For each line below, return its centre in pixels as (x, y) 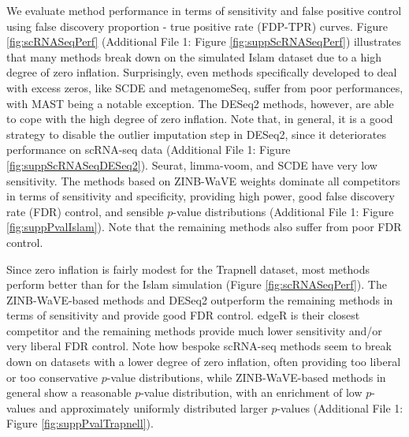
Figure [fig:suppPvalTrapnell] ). (80, 423)
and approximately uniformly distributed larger (153, 407)
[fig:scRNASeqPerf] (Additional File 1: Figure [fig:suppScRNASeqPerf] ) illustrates (204, 41)
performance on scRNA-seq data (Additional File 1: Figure (149, 149)
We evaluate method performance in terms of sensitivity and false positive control (204, 10)
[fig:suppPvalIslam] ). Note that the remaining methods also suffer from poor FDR (204, 227)
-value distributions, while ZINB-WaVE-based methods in (246, 377)
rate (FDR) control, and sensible (85, 211)
